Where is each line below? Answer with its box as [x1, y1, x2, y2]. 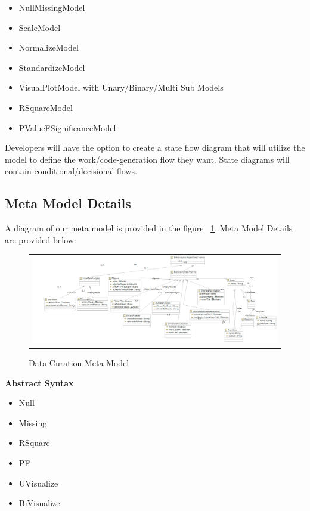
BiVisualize [18, 497, 60, 509]
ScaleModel [18, 21, 61, 33]
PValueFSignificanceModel [18, 121, 116, 134]
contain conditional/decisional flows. [5, 165, 137, 177]
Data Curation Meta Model [29, 357, 129, 369]
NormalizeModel [18, 41, 79, 54]
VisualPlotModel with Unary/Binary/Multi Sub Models [18, 81, 224, 94]
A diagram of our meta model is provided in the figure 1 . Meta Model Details [5, 222, 293, 234]
